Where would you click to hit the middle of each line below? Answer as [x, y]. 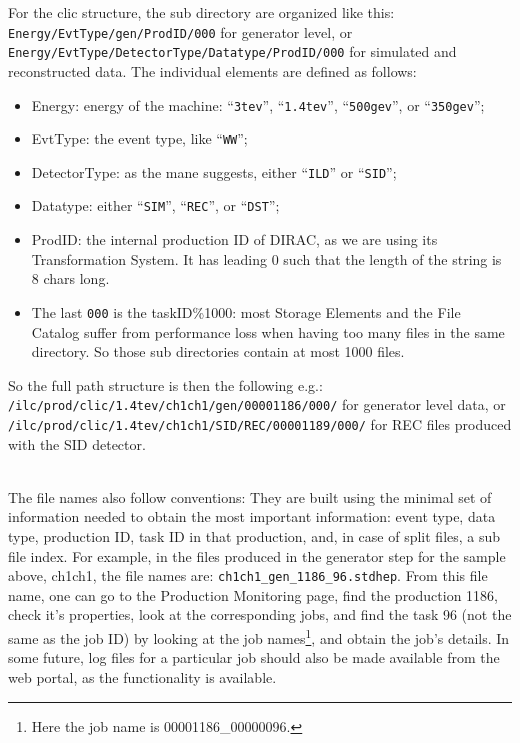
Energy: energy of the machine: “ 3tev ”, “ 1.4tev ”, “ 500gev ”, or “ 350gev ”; [258, 104]
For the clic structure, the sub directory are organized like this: [201, 12]
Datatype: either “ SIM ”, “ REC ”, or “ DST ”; [155, 205]
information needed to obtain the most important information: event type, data [252, 516]
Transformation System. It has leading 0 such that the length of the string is [266, 258]
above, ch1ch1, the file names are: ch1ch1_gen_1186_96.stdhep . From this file [248, 575]
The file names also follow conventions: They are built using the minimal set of [250, 496]
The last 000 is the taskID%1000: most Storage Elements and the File [246, 311]
